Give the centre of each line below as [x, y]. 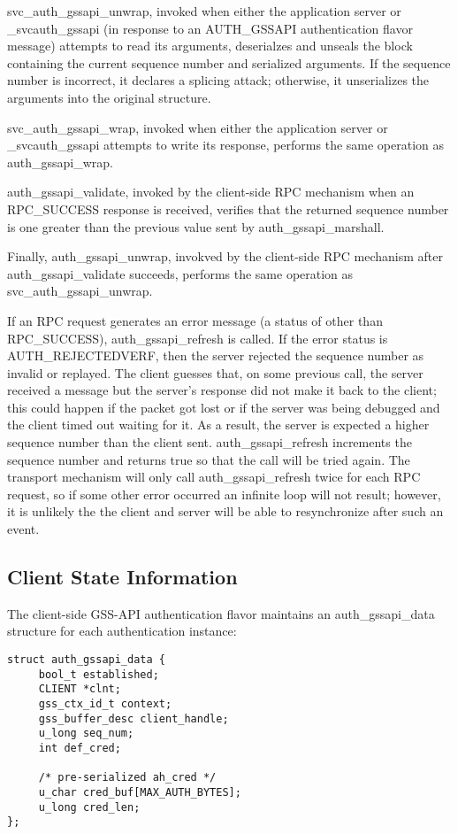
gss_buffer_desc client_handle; [134, 718]
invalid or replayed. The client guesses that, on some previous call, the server [215, 372]
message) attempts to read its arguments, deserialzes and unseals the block [210, 46]
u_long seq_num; [86, 734]
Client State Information [122, 577]
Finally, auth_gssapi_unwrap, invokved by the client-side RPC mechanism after [225, 256]
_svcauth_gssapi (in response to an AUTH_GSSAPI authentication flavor [210, 28]
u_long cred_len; [89, 807]
